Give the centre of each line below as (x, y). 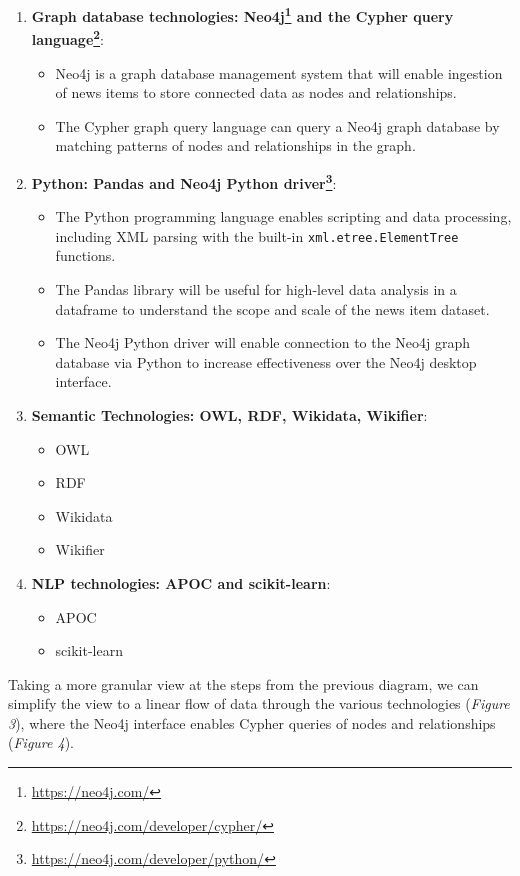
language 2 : (67, 37)
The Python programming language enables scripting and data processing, (283, 216)
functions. (85, 255)
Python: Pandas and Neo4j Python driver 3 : (184, 181)
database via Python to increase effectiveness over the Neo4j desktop (266, 361)
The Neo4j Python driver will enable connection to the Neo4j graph (263, 342)
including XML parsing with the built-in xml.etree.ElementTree (257, 235)
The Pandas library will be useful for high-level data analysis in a (256, 288)
